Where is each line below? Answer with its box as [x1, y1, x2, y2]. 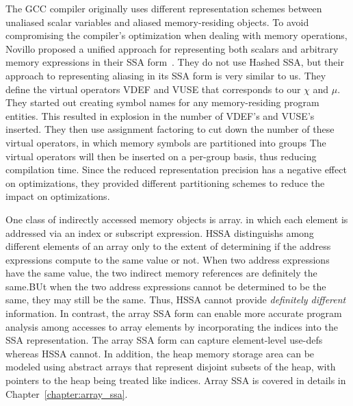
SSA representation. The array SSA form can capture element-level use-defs [5, 333, 323, 347]
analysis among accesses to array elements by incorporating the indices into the [5, 319, 338, 333]
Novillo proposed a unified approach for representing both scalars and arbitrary [5, 41, 339, 55]
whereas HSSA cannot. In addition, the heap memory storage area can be [5, 346, 315, 360]
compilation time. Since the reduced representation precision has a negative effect [5, 162, 347, 177]
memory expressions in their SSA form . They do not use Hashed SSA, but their [5, 55, 344, 69]
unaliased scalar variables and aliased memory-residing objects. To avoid [5, 14, 309, 29]
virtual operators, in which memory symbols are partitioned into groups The [5, 135, 326, 149]
